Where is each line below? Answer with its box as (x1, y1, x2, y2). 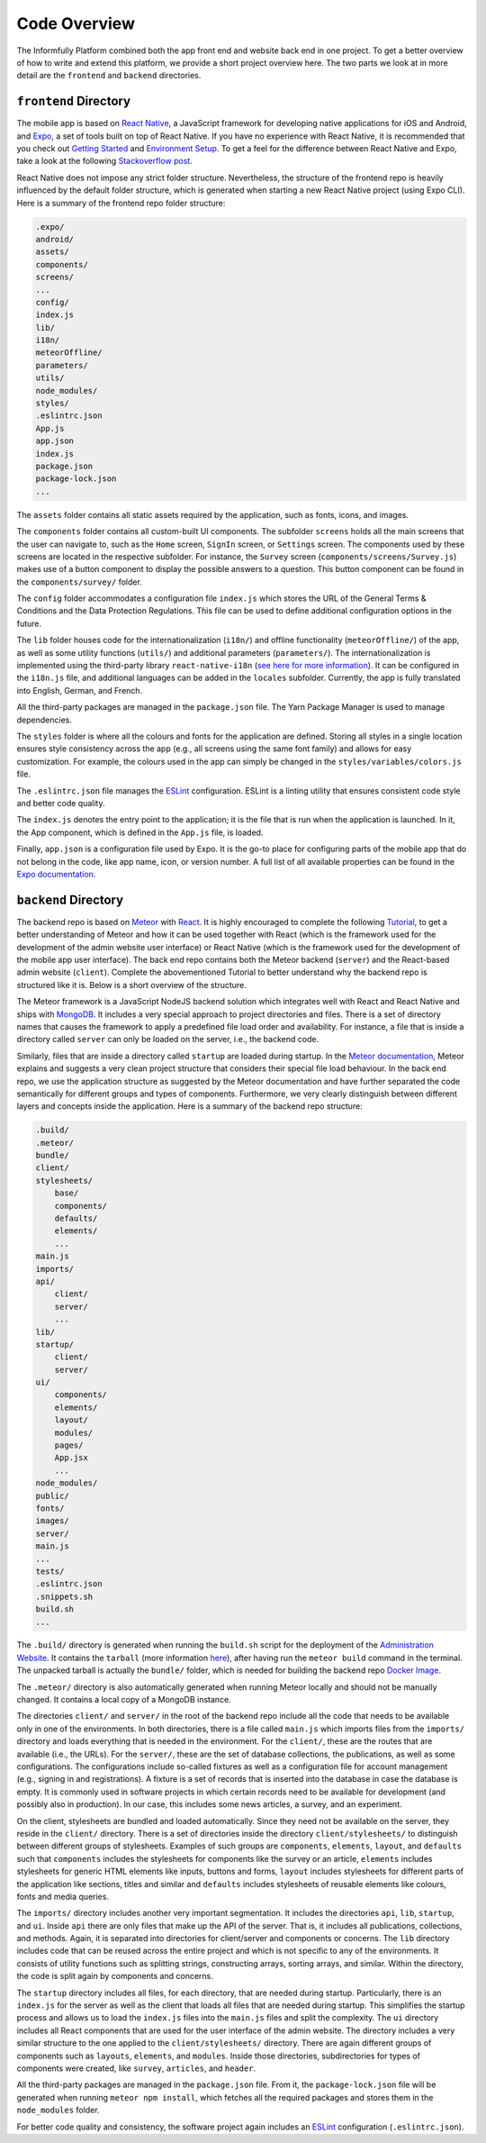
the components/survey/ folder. (16, 577, 143, 587)
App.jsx (54, 1453, 89, 1463)
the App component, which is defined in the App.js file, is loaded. (16, 827, 264, 838)
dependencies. (16, 714, 72, 725)
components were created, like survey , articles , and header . (16, 2063, 256, 2074)
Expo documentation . (16, 868, 96, 879)
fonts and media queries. (16, 1891, 110, 1902)
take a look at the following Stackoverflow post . (16, 156, 193, 167)
